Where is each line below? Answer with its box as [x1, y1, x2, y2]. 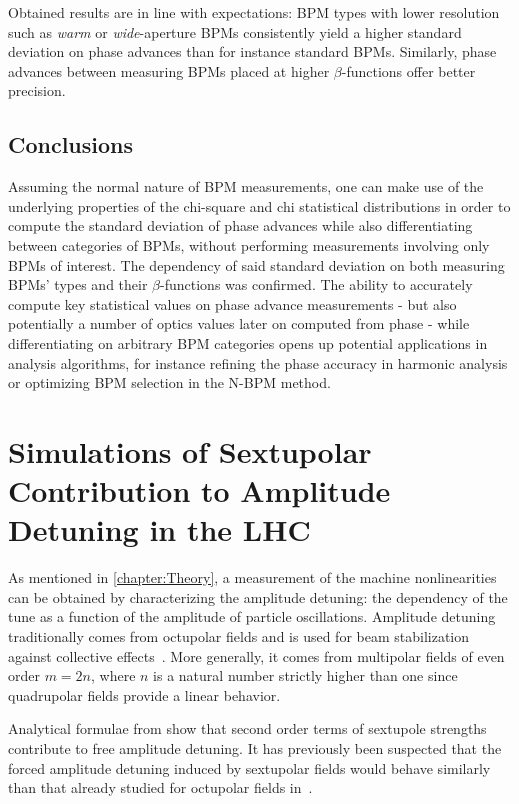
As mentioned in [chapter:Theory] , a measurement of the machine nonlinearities [8, 567, 497, 588]
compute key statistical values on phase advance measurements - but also [8, 293, 457, 314]
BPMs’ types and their [8, 274, 148, 295]
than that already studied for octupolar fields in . [8, 777, 313, 798]
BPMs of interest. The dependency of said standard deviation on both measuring [8, 254, 505, 275]
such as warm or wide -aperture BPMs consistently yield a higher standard [8, 21, 462, 42]
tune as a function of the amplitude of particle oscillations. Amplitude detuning [8, 606, 496, 627]
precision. [8, 80, 66, 101]
